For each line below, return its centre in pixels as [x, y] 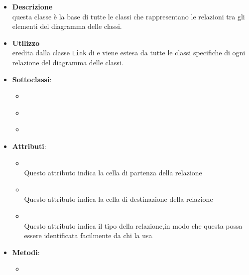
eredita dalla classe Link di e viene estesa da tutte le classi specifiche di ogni [129, 53]
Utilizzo [26, 43]
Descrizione [32, 6]
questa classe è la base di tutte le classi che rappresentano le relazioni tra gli [128, 16]
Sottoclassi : [32, 79]
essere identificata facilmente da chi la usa [88, 235]
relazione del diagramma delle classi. [68, 63]
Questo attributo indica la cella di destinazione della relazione [119, 199]
